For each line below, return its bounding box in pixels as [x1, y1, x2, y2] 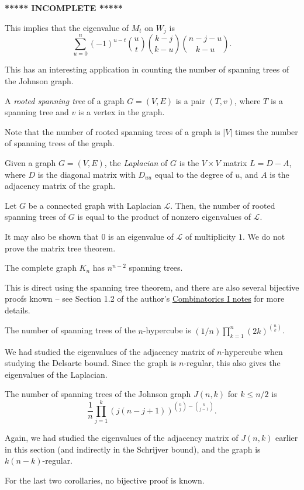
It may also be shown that [5, 230, 99, 242]
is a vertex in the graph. [78, 106, 165, 118]
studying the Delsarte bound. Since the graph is [5, 357, 177, 369]
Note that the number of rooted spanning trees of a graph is [5, 125, 220, 137]
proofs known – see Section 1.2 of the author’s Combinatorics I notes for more [5, 292, 285, 305]
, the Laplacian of [104, 156, 168, 168]
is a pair [175, 94, 205, 106]
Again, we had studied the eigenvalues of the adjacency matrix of [5, 432, 239, 444]
